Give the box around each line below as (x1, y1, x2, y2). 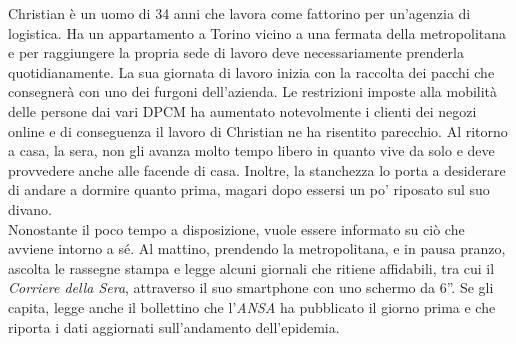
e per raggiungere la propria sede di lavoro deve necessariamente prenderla (8, 42, 464, 63)
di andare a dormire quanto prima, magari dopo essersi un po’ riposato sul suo (8, 179, 490, 200)
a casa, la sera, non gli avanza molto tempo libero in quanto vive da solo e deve (8, 140, 495, 161)
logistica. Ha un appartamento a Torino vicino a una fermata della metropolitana (8, 22, 507, 43)
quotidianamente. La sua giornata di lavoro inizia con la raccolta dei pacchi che (8, 61, 495, 82)
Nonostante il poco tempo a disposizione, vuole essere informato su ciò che (8, 218, 465, 239)
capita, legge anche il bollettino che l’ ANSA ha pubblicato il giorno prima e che (8, 296, 496, 317)
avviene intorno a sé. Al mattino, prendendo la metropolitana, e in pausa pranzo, (8, 238, 506, 259)
